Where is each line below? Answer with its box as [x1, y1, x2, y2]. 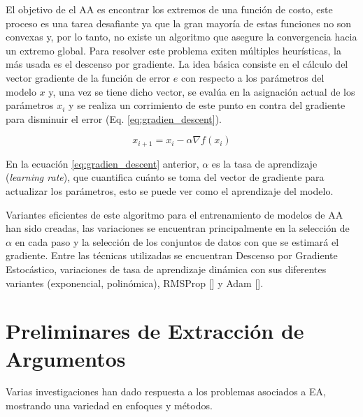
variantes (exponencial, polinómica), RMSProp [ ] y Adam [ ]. [6, 275, 264, 290]
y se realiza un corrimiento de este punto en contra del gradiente [69, 98, 346, 112]
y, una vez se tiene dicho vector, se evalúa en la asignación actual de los [48, 84, 355, 98]
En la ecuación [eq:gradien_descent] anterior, [6, 156, 199, 170]
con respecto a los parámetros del [180, 70, 325, 85]
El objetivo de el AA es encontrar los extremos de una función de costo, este [6, 2, 333, 16]
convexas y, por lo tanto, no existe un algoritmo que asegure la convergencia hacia [6, 29, 357, 44]
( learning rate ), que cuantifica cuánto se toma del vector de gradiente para [6, 170, 325, 184]
